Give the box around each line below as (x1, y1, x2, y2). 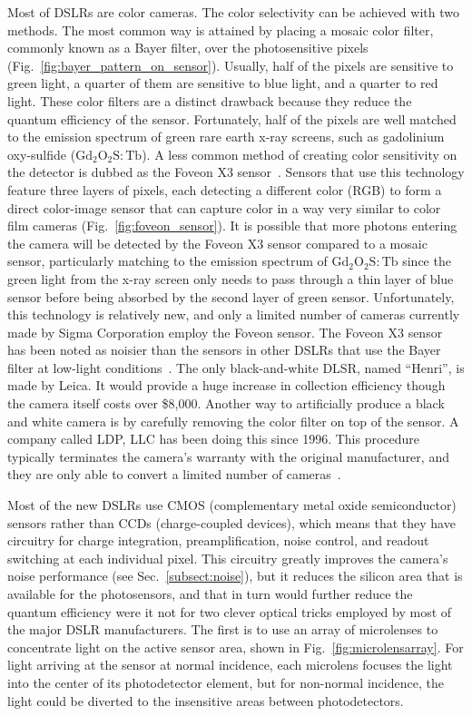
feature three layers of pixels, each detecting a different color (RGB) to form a (7, 180, 442, 199)
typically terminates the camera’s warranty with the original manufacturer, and (7, 446, 449, 466)
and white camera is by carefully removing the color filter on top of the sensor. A (7, 411, 459, 430)
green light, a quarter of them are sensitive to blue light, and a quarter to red (7, 74, 438, 93)
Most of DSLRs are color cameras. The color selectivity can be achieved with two (7, 3, 459, 21)
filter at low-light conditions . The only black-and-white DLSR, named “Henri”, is (7, 358, 465, 377)
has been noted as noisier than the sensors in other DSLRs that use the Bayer (7, 340, 441, 359)
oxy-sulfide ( (7, 144, 76, 163)
